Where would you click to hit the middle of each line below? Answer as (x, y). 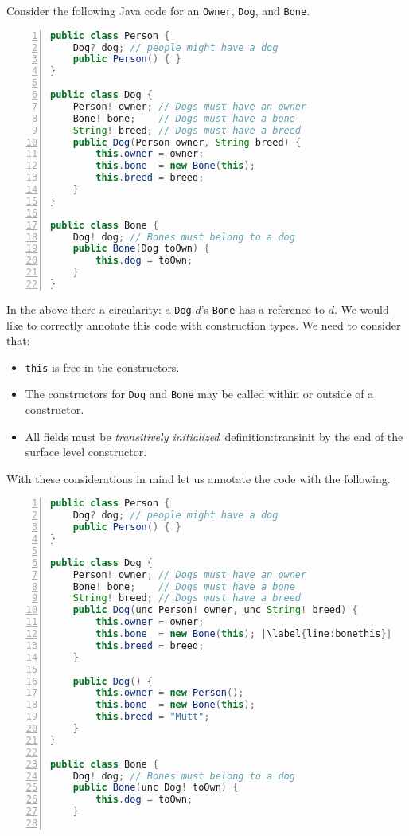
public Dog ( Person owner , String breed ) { (187, 142)
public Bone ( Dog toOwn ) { (141, 249)
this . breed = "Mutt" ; (153, 717)
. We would (361, 309)
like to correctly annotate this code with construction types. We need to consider (204, 324)
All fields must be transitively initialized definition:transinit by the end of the (214, 436)
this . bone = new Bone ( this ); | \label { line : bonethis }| (244, 634)
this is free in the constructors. (102, 367)
